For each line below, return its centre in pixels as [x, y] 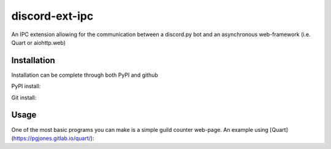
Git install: [24, 97]
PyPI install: [26, 86]
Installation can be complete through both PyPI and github [85, 75]
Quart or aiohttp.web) [39, 42]
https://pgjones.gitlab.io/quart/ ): [54, 138]
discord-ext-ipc [52, 16]
